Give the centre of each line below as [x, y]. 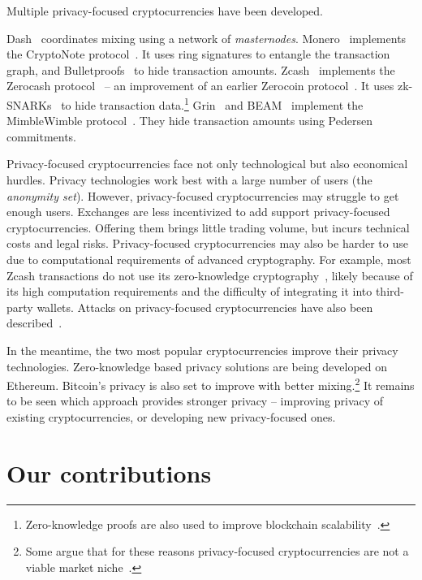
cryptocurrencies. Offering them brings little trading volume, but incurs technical [208, 227]
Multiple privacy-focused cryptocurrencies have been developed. [165, 11]
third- [390, 291]
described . [34, 323]
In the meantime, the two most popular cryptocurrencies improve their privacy [202, 350]
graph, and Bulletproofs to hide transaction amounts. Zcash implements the [201, 69]
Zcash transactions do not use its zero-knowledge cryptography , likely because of [210, 275]
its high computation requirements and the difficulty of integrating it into [189, 291]
